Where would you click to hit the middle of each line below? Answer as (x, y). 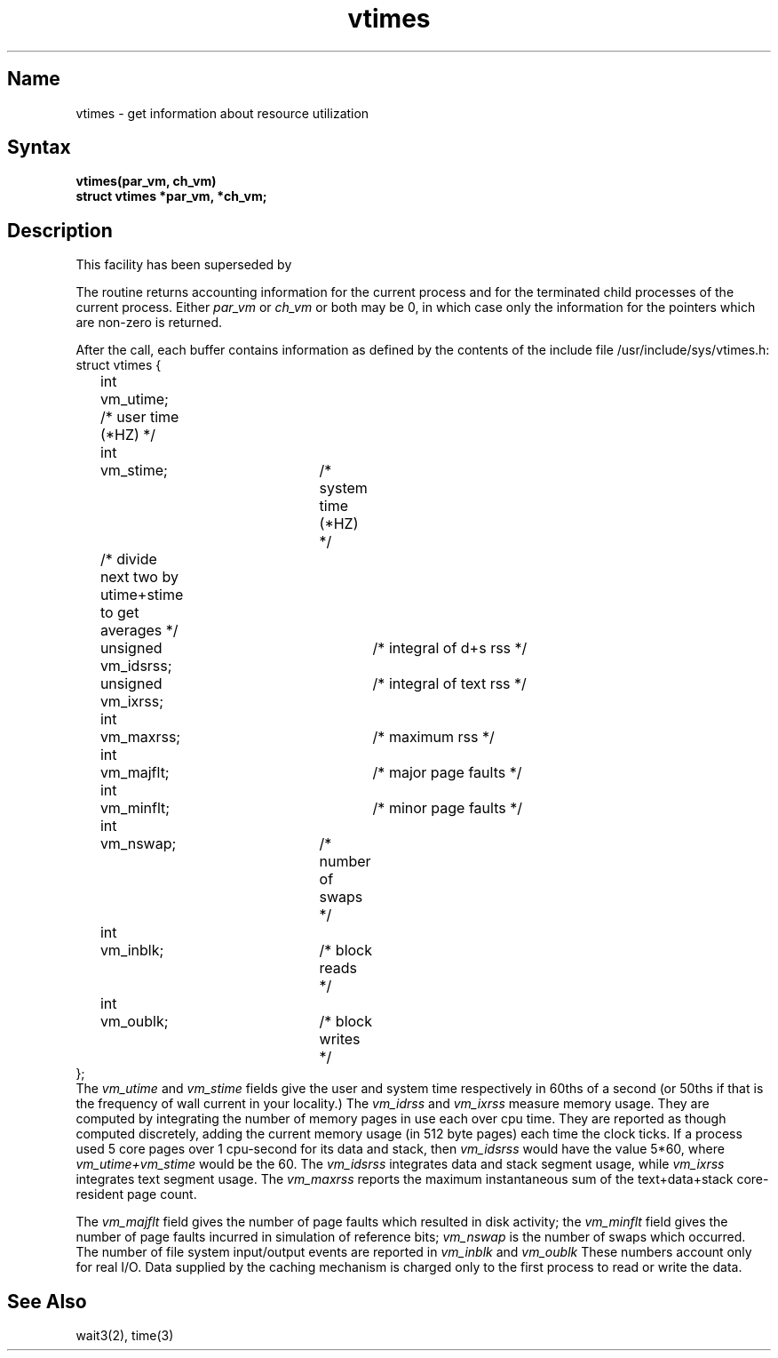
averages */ (139, 631)
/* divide (128, 559)
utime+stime (142, 595)
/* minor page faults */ (447, 808)
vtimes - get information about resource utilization (222, 113)
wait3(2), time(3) (125, 1336)
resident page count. (136, 1194)
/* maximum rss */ (433, 737)
